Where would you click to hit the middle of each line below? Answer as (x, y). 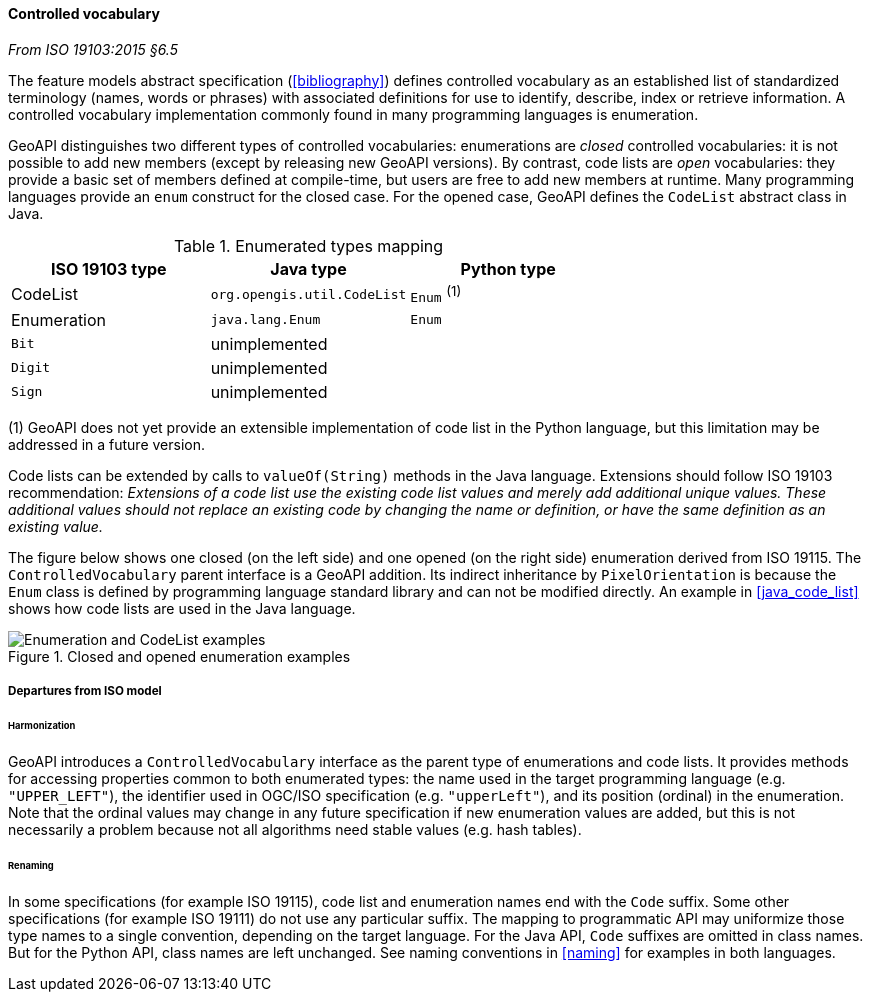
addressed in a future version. (107, 444)
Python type (508, 268)
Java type (308, 268)
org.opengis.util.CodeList (308, 294)
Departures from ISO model (85, 691)
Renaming (31, 865)
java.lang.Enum (265, 320)
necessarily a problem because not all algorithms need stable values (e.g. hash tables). (295, 830)
